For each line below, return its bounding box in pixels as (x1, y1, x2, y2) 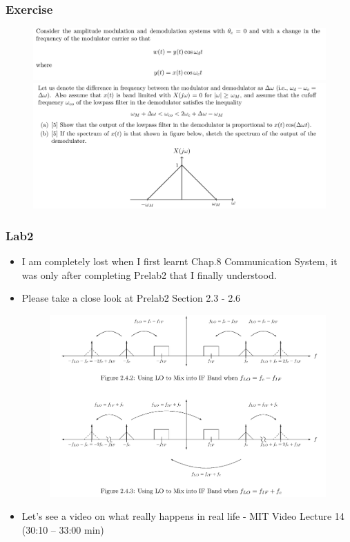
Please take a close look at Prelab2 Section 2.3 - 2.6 (21, 291, 241, 305)
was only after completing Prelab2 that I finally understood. (21, 267, 277, 282)
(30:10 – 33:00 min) (21, 522, 104, 536)
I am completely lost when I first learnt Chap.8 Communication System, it (21, 253, 338, 268)
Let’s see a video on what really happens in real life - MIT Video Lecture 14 (21, 509, 344, 523)
